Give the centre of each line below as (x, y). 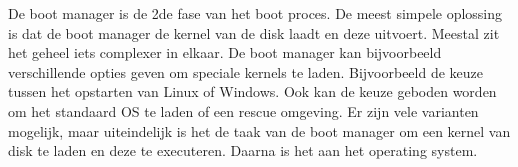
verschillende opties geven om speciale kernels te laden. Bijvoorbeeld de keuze (246, 71)
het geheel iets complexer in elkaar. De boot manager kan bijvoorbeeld (225, 52)
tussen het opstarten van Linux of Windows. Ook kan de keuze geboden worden (252, 91)
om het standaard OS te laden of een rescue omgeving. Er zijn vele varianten (243, 110)
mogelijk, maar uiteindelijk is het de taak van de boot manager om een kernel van (259, 130)
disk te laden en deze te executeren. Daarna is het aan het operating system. (243, 150)
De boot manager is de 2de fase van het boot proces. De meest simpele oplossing (255, 13)
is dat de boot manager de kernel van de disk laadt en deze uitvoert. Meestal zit (254, 32)
